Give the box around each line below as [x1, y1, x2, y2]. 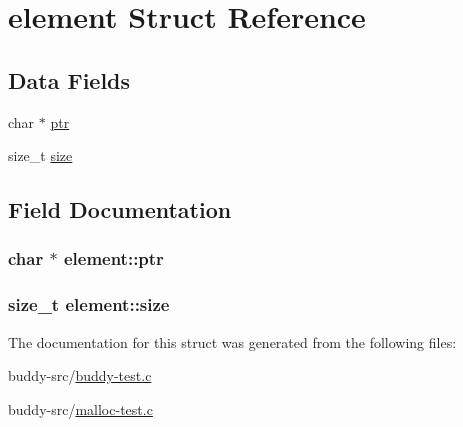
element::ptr [63, 246, 164, 271]
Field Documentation [8, 194, 232, 225]
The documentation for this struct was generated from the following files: [8, 331, 457, 352]
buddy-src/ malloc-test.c [8, 398, 153, 419]
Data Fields [8, 64, 131, 95]
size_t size [8, 145, 73, 166]
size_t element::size [8, 292, 170, 317]
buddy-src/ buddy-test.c [8, 365, 152, 386]
